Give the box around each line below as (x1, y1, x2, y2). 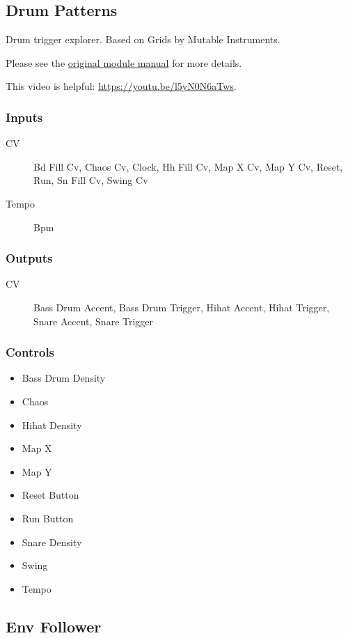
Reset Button (22, 488, 79, 502)
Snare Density (22, 534, 82, 549)
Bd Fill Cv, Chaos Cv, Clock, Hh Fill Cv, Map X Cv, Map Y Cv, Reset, (33, 159, 343, 173)
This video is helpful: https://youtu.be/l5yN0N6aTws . (6, 79, 237, 93)
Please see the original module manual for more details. (6, 55, 242, 70)
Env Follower (6, 615, 102, 637)
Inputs (6, 108, 43, 125)
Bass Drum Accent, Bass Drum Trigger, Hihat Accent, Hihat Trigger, (33, 299, 330, 314)
